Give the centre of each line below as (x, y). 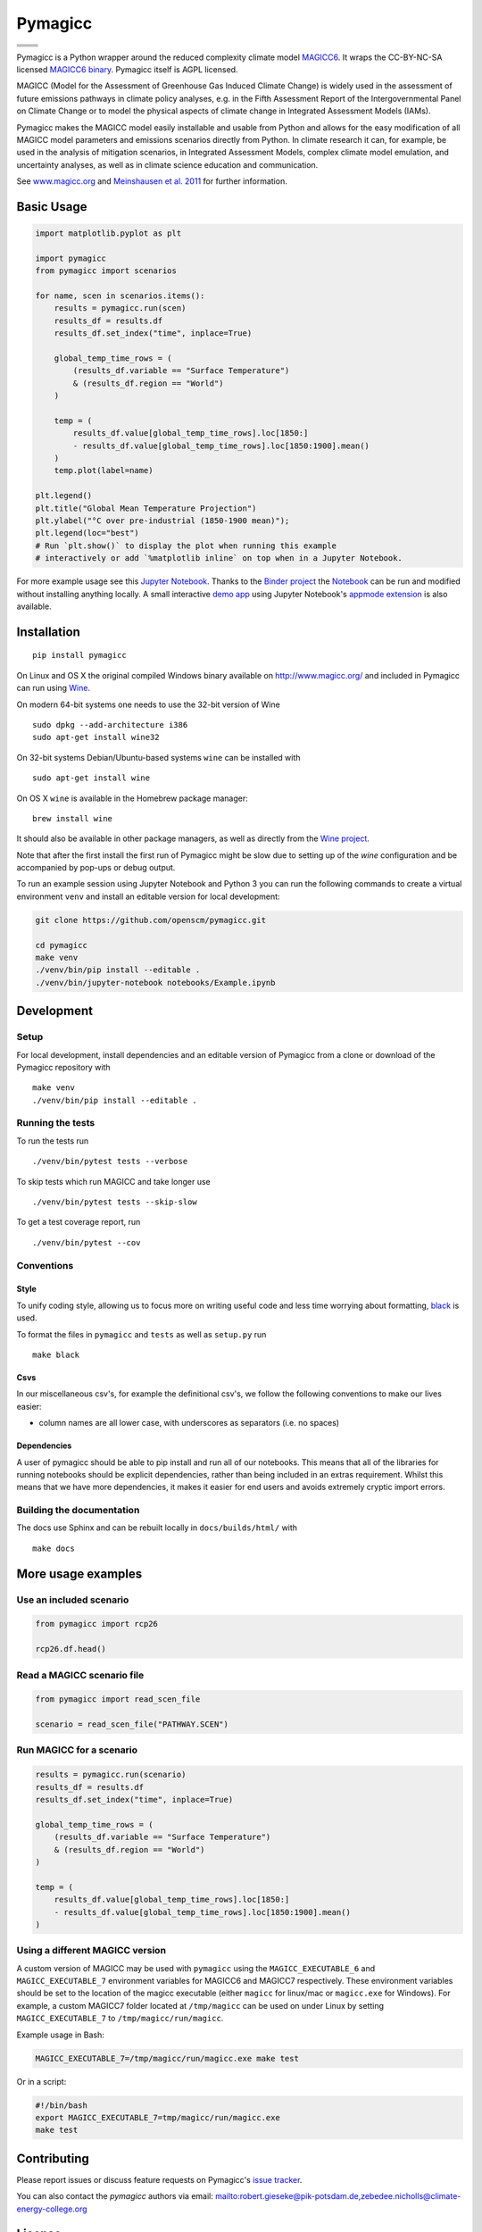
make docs (54, 1548)
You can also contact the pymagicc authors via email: (115, 2196)
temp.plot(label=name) (104, 471)
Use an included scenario (73, 1600)
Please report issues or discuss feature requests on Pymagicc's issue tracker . (159, 2179)
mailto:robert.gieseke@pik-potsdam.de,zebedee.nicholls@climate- (338, 2196)
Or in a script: (42, 2081)
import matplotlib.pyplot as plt (108, 233)
